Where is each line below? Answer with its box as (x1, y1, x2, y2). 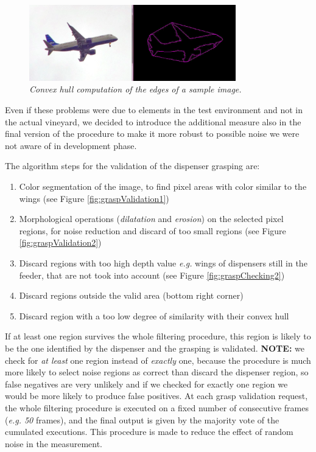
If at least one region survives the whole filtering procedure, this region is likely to (5, 330, 311, 342)
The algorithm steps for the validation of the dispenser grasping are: (5, 159, 260, 172)
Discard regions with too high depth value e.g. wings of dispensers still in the (19, 257, 307, 269)
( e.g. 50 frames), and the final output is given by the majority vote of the (5, 413, 279, 426)
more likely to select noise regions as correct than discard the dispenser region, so (5, 366, 309, 378)
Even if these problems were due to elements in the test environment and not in (5, 103, 303, 116)
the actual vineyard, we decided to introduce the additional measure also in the (5, 115, 301, 128)
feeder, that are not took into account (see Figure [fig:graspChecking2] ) (19, 268, 285, 281)
